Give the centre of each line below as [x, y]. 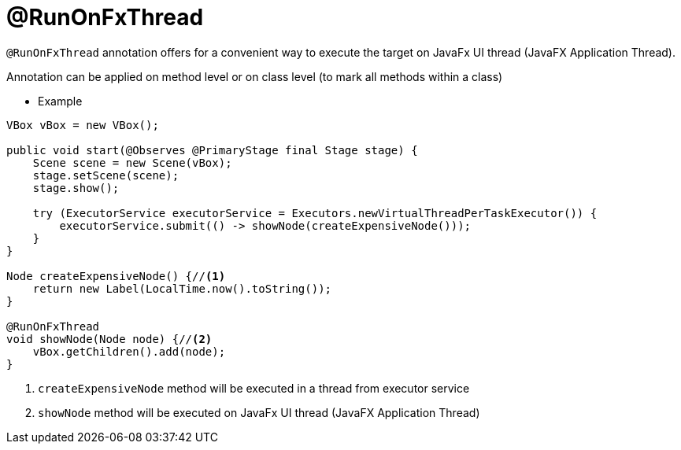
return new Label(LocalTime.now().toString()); [182, 288]
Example [60, 101]
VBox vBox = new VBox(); [83, 125]
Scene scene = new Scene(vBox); [132, 162]
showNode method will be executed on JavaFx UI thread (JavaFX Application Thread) [259, 412]
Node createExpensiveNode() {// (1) [116, 276]
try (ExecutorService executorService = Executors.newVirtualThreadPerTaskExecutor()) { [315, 213]
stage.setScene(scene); [106, 175]
